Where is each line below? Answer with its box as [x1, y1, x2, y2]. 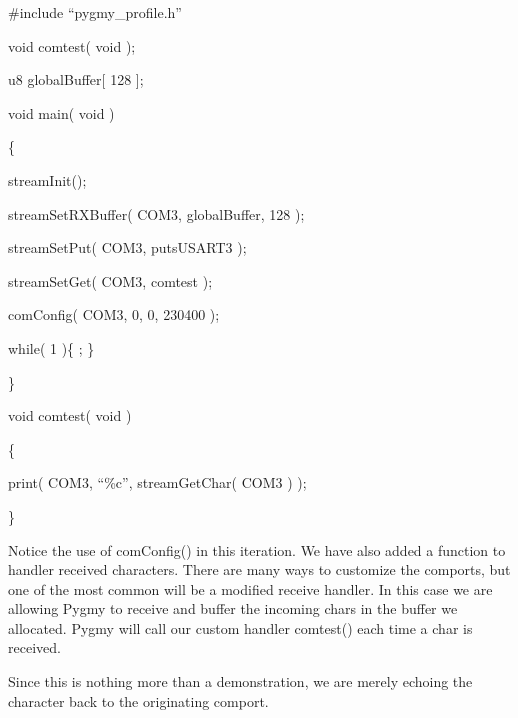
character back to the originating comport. [8, 690, 269, 711]
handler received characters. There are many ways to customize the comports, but [8, 559, 511, 580]
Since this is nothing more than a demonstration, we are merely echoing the [8, 671, 473, 692]
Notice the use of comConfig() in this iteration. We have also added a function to [8, 539, 506, 560]
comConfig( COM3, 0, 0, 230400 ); [8, 304, 220, 325]
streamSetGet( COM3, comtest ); [8, 270, 213, 291]
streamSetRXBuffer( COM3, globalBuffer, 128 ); [8, 203, 305, 224]
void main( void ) [8, 102, 115, 123]
